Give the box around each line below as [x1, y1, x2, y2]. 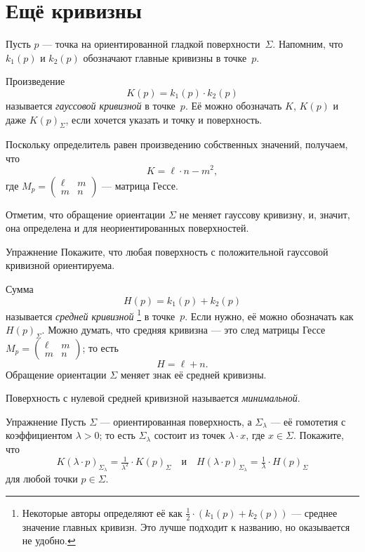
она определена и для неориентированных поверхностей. [6, 221, 249, 235]
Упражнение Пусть [6, 414, 86, 428]
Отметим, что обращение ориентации [6, 206, 166, 221]
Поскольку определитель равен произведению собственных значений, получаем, [6, 137, 348, 152]
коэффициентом [6, 428, 72, 442]
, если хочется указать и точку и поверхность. [65, 112, 263, 126]
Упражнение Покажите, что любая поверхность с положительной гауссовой [6, 244, 328, 258]
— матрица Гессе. [102, 178, 178, 192]
